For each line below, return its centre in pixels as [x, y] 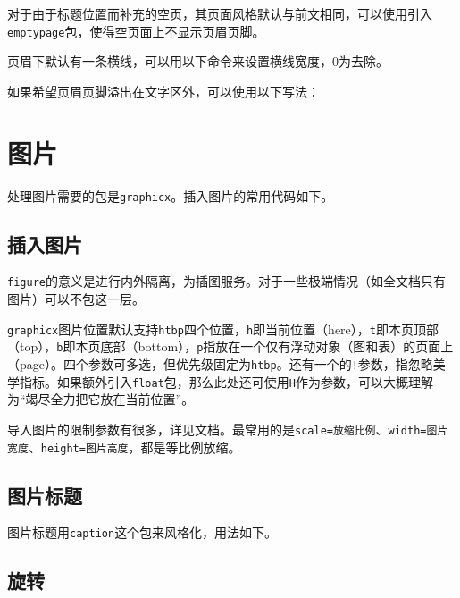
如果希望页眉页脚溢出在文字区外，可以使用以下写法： [163, 91]
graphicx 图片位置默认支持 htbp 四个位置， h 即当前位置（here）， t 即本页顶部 [223, 328]
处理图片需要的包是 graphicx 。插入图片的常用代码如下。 [171, 195]
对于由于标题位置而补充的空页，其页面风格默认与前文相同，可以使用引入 [220, 13]
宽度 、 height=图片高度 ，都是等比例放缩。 [124, 446]
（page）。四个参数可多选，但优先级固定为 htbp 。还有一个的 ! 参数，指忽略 [220, 363]
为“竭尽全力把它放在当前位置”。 [101, 399]
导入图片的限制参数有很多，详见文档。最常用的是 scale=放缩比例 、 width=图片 [228, 429]
